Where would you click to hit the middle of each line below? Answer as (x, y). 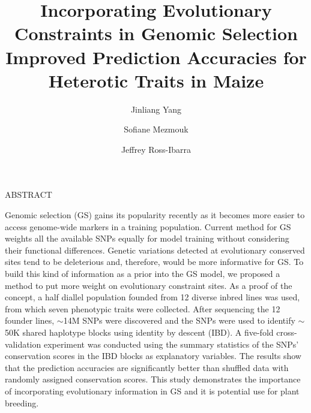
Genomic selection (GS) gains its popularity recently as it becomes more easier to (155, 215)
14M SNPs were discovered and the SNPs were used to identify (179, 320)
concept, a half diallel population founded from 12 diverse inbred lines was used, (152, 297)
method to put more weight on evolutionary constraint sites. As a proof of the (149, 285)
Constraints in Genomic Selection (156, 33)
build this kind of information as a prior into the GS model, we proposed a (143, 274)
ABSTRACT (29, 195)
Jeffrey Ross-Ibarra (156, 149)
